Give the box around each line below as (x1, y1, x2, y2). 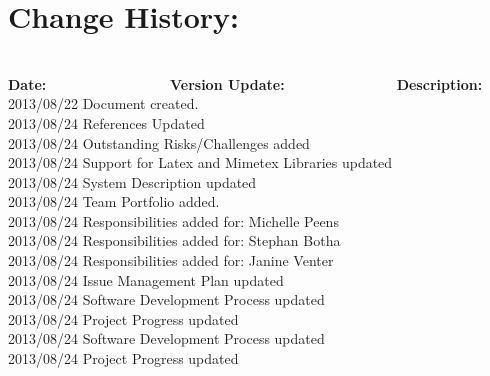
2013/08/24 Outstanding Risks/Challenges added (8, 132, 310, 153)
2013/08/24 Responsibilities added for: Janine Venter (8, 250, 334, 271)
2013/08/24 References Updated (8, 112, 205, 133)
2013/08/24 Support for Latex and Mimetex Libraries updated (8, 152, 393, 173)
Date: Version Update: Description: (8, 73, 483, 94)
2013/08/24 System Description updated (8, 171, 257, 192)
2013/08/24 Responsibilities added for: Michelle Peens (8, 210, 339, 231)
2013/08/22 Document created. (8, 93, 199, 114)
